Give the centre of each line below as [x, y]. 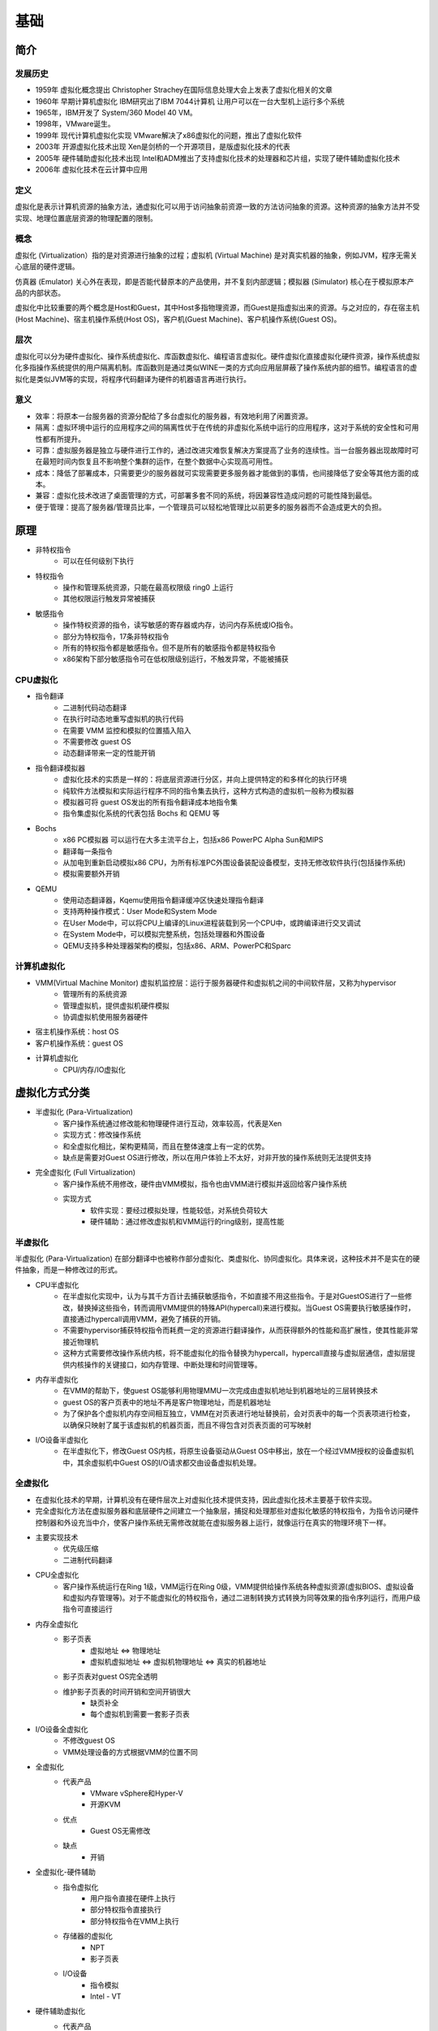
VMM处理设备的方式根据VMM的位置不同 [130, 1752]
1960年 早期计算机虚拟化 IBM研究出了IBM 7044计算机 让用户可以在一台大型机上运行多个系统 [190, 101]
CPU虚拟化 [36, 680]
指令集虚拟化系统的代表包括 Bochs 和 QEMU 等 [142, 813]
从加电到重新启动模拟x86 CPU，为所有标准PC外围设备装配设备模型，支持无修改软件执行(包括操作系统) [234, 862]
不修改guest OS [89, 1741]
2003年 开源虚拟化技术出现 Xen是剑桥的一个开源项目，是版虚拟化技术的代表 [163, 147]
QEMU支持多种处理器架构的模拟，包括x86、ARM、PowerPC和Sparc [177, 946]
